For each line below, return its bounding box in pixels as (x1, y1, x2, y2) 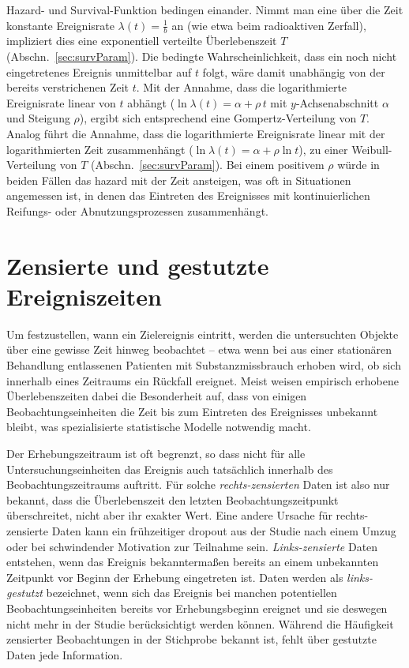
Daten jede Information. (6, 646, 123, 662)
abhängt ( (127, 94, 175, 111)
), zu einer (298, 141, 348, 157)
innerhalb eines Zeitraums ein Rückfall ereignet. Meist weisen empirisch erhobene (6, 372, 399, 388)
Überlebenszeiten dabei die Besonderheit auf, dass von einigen (6, 388, 307, 404)
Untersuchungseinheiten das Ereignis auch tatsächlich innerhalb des (6, 460, 333, 477)
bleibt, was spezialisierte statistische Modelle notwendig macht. (6, 418, 311, 435)
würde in (337, 156, 380, 173)
